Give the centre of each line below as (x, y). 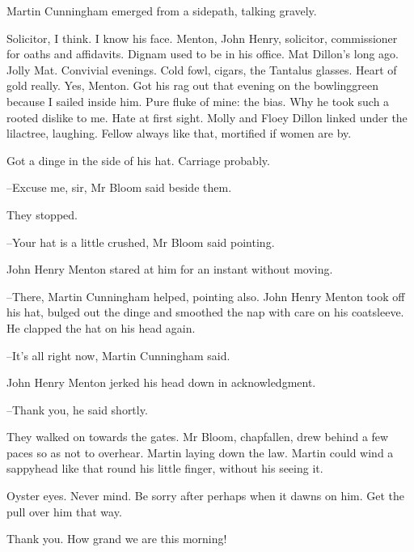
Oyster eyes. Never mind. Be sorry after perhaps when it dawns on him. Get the (206, 496)
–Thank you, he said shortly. (77, 409)
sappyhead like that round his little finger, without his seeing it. (165, 468)
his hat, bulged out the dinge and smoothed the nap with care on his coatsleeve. (205, 312)
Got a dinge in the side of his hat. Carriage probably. (138, 160)
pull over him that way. (64, 511)
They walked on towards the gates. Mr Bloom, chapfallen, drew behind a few (198, 437)
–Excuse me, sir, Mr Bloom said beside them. (119, 187)
